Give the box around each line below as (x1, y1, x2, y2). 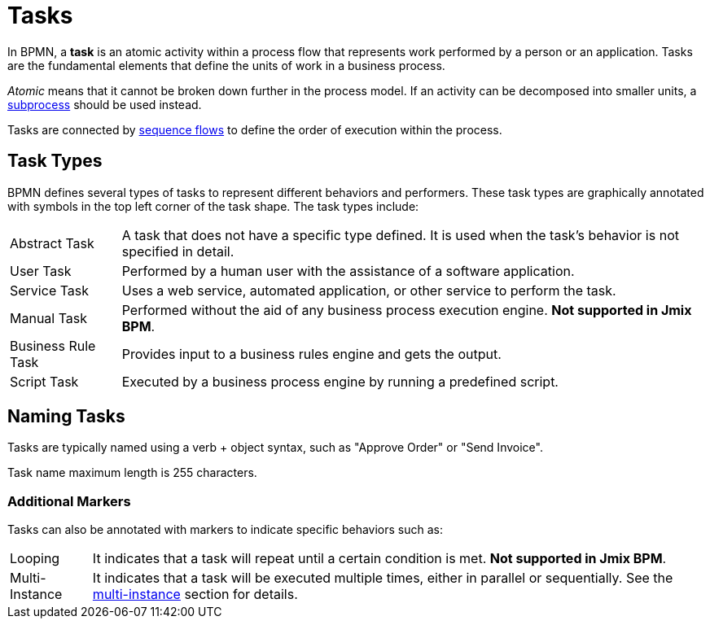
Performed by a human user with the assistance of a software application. (121, 262, 575, 279)
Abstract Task (10, 234, 94, 251)
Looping (10, 550, 60, 567)
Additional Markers (7, 492, 131, 509)
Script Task (10, 373, 79, 390)
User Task (10, 262, 72, 279)
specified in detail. (121, 243, 234, 260)
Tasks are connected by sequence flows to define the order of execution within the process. (7, 122, 502, 137)
